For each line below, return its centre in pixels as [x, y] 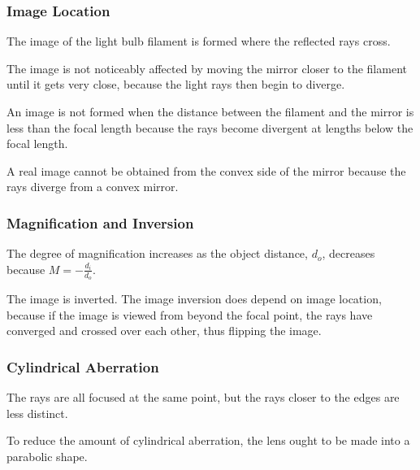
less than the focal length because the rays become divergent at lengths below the [210, 127]
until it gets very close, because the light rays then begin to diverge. [176, 84]
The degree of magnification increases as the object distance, [157, 253]
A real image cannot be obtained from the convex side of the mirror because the [206, 170]
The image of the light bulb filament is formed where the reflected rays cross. [199, 41]
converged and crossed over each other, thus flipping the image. [164, 331]
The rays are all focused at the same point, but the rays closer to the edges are [203, 397]
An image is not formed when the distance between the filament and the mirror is [210, 111]
